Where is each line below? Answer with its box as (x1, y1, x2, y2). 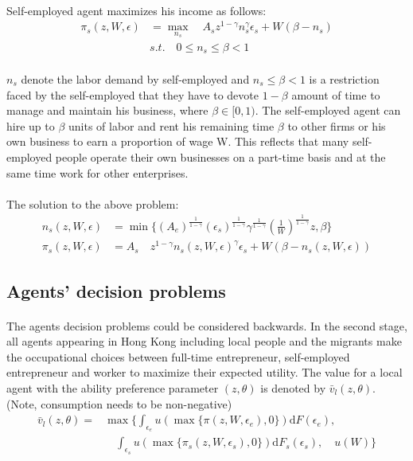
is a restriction (309, 71, 380, 87)
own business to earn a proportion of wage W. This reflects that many (6, 133, 349, 150)
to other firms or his (287, 117, 386, 134)
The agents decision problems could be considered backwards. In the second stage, (6, 317, 407, 334)
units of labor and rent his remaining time (68, 117, 275, 134)
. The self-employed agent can (255, 102, 401, 119)
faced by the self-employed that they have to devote (6, 86, 259, 103)
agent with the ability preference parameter (6, 380, 219, 397)
